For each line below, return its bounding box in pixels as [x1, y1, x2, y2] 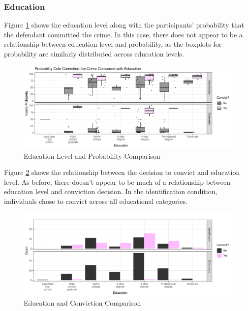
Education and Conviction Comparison [24, 298, 141, 308]
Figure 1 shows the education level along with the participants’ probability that [4, 20, 244, 30]
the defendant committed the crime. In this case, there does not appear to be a [4, 29, 243, 39]
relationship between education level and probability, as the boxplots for [4, 39, 222, 49]
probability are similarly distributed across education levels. [4, 49, 184, 58]
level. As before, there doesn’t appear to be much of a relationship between [4, 176, 231, 187]
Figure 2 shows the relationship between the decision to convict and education [4, 167, 240, 177]
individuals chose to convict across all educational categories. [4, 196, 188, 206]
